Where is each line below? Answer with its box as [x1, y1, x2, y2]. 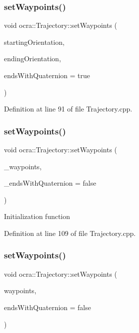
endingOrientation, [4, 53, 61, 64]
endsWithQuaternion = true [4, 70, 90, 80]
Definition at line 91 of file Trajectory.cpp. [4, 104, 133, 114]
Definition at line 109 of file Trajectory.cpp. [4, 227, 136, 238]
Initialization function [4, 211, 70, 222]
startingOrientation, [4, 36, 65, 47]
